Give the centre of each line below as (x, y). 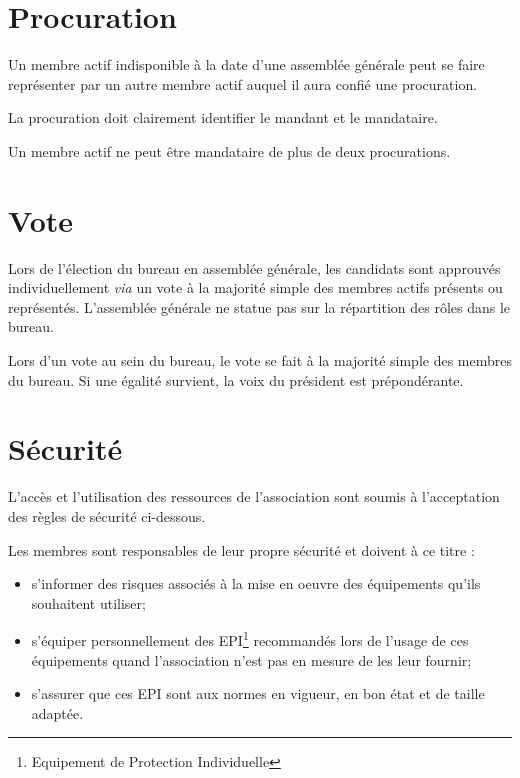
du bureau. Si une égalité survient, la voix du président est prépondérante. (236, 379)
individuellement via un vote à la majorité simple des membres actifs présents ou (255, 287)
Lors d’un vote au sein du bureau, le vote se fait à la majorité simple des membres (260, 360)
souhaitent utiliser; (88, 602)
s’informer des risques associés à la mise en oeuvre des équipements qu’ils (256, 583)
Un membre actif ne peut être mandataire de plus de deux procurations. (229, 150)
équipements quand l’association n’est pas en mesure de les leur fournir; (251, 659)
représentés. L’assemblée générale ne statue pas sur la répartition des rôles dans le (259, 306)
